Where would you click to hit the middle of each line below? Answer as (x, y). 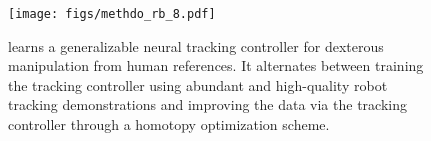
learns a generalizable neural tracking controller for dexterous (196, 45)
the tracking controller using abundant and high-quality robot (198, 84)
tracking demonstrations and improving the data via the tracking (207, 104)
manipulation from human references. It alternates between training (216, 65)
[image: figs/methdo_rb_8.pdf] (112, 14)
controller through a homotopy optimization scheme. (169, 124)
